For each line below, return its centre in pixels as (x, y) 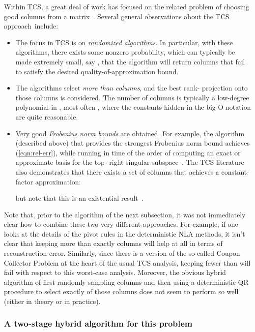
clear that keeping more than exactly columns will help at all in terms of (113, 243)
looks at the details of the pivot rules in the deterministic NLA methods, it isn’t (125, 233)
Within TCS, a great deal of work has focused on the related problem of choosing (127, 6)
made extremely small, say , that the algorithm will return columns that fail (130, 61)
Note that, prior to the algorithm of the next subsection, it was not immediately (125, 214)
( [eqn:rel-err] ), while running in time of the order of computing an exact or (128, 152)
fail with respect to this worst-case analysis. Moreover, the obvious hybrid (115, 272)
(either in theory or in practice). (52, 301)
